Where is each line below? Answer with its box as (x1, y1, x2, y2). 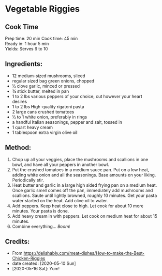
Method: (5, 144, 31, 152)
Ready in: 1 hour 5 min (5, 41, 49, 47)
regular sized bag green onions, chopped (12, 78, 95, 83)
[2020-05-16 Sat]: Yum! (12, 266, 59, 272)
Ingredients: (5, 60, 43, 68)
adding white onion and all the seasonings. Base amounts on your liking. (12, 172, 156, 178)
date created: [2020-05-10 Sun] (12, 260, 76, 266)
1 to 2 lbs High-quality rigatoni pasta (12, 103, 85, 110)
